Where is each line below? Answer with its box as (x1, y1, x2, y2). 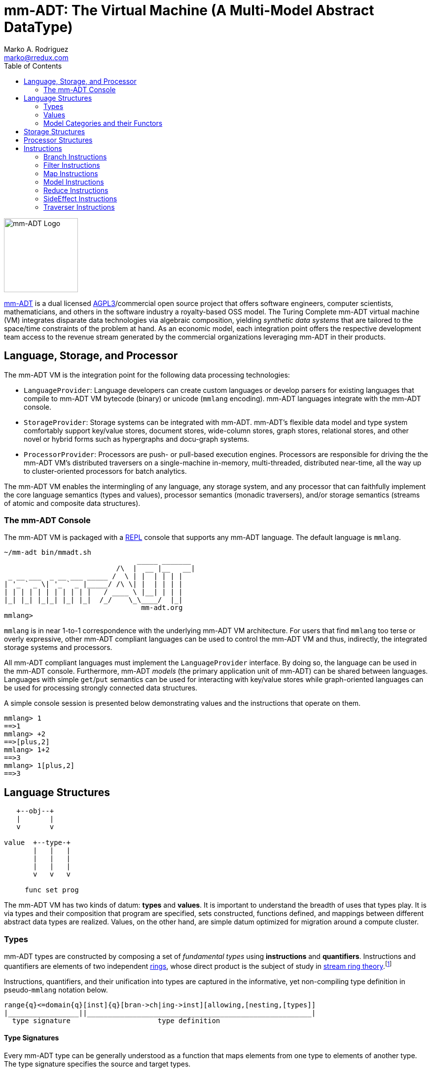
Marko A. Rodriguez (4, 44, 69, 53)
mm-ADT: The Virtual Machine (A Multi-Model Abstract (4, 2, 374, 19)
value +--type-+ (4, 839, 71, 847)
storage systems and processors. (4, 643, 112, 652)
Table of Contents (4, 61, 62, 70)
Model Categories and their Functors (43, 118, 163, 127)
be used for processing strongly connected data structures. (4, 684, 198, 692)
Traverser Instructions (43, 202, 115, 211)
